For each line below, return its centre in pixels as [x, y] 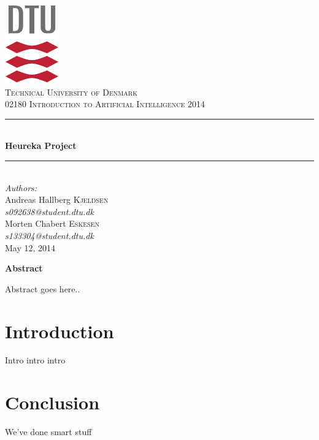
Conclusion [52, 402]
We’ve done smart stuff [48, 432]
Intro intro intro [35, 360]
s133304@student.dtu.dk [49, 235]
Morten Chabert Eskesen [52, 223]
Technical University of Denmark [71, 92]
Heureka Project [41, 146]
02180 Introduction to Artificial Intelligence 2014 [105, 104]
